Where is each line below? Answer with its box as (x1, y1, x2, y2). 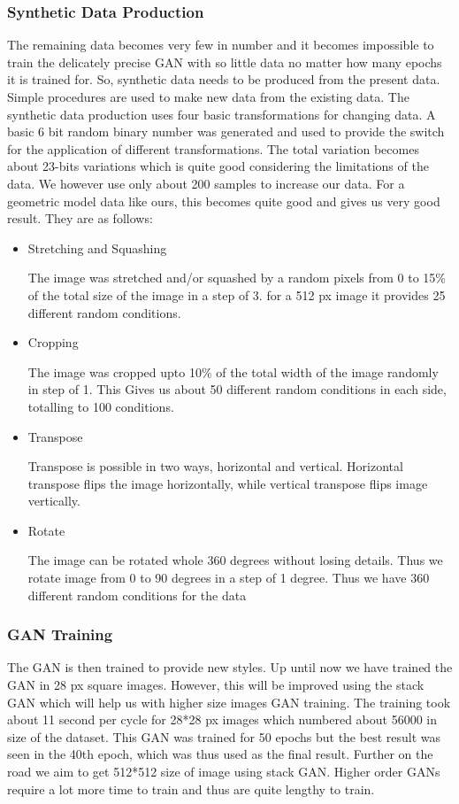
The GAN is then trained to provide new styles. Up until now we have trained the (7, 658, 453, 676)
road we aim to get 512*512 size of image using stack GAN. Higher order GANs (7, 762, 440, 781)
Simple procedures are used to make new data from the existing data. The (7, 88, 409, 105)
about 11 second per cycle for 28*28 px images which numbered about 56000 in (7, 710, 437, 729)
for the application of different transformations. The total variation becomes (7, 139, 419, 158)
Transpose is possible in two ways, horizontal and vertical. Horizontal (27, 457, 403, 475)
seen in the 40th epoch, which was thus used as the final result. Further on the (7, 745, 433, 763)
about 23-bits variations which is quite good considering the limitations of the (7, 157, 429, 175)
